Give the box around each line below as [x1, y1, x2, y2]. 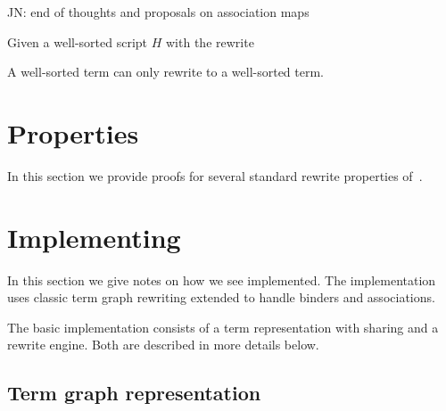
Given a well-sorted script [7, 32, 148, 51]
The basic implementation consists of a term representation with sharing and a [7, 317, 439, 336]
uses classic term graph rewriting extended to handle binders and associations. [7, 288, 435, 307]
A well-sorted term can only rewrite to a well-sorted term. [7, 62, 324, 81]
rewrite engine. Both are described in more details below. [7, 335, 319, 354]
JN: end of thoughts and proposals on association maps [7, 3, 310, 21]
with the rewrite [166, 32, 254, 51]
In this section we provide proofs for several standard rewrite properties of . [7, 166, 423, 185]
